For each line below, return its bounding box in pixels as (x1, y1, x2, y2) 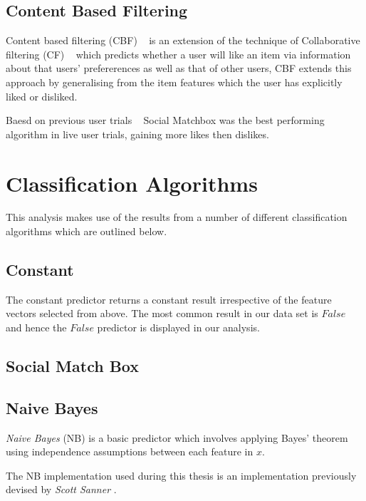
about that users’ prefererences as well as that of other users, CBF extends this (6, 61, 352, 76)
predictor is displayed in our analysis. (97, 320, 260, 335)
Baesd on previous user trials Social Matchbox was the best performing (6, 113, 325, 128)
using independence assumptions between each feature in (6, 444, 253, 459)
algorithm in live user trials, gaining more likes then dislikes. (6, 126, 269, 141)
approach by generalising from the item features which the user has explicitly (6, 74, 343, 89)
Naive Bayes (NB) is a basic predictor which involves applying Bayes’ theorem (6, 430, 348, 445)
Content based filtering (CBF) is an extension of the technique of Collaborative (6, 33, 360, 48)
